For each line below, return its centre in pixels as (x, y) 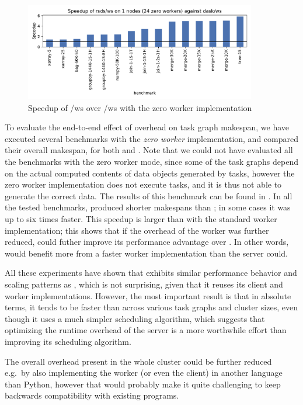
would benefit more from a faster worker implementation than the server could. (146, 253)
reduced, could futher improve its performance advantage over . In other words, (147, 242)
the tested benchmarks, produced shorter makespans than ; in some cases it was (148, 207)
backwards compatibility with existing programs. (92, 395)
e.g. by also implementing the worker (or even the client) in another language (144, 373)
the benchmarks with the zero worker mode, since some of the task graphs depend (151, 162)
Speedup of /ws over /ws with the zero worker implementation (140, 107)
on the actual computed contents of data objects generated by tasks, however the (150, 173)
